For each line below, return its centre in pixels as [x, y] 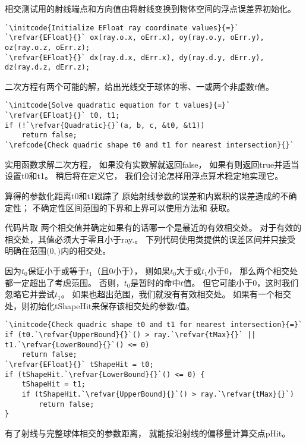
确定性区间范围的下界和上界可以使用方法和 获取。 [138, 207]
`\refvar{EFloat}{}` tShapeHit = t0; [79, 364]
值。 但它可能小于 [218, 282]
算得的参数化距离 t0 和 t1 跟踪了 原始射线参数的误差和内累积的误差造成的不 [147, 195]
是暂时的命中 [155, 282]
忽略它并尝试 [30, 294]
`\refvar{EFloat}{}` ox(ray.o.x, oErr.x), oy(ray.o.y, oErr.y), [135, 38]
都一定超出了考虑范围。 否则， [64, 282]
